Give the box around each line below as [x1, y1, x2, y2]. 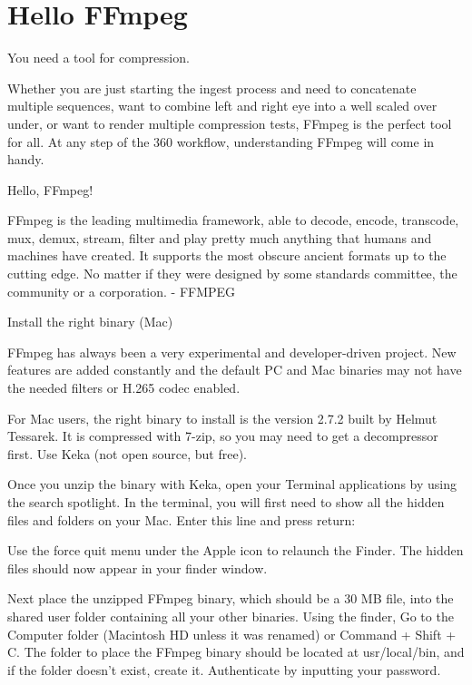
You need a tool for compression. [7, 48, 190, 67]
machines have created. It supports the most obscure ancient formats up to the [7, 246, 447, 265]
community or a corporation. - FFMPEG [7, 281, 236, 300]
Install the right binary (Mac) [7, 312, 173, 331]
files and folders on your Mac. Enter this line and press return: [7, 510, 356, 529]
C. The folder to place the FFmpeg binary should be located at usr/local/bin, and [7, 642, 465, 661]
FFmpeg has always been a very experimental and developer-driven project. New [7, 342, 457, 361]
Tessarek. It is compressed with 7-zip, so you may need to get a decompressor [7, 426, 438, 445]
